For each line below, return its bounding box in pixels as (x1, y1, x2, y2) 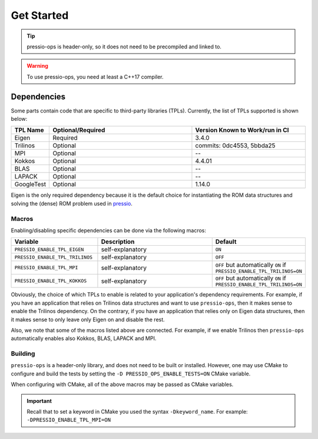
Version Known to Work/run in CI (195, 126, 289, 134)
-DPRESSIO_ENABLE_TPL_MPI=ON (26, 417, 111, 424)
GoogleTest (14, 180, 47, 189)
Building (11, 349, 35, 358)
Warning (26, 62, 48, 70)
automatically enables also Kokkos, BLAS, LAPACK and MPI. (11, 335, 157, 342)
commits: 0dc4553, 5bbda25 (195, 141, 276, 150)
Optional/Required (52, 126, 105, 134)
